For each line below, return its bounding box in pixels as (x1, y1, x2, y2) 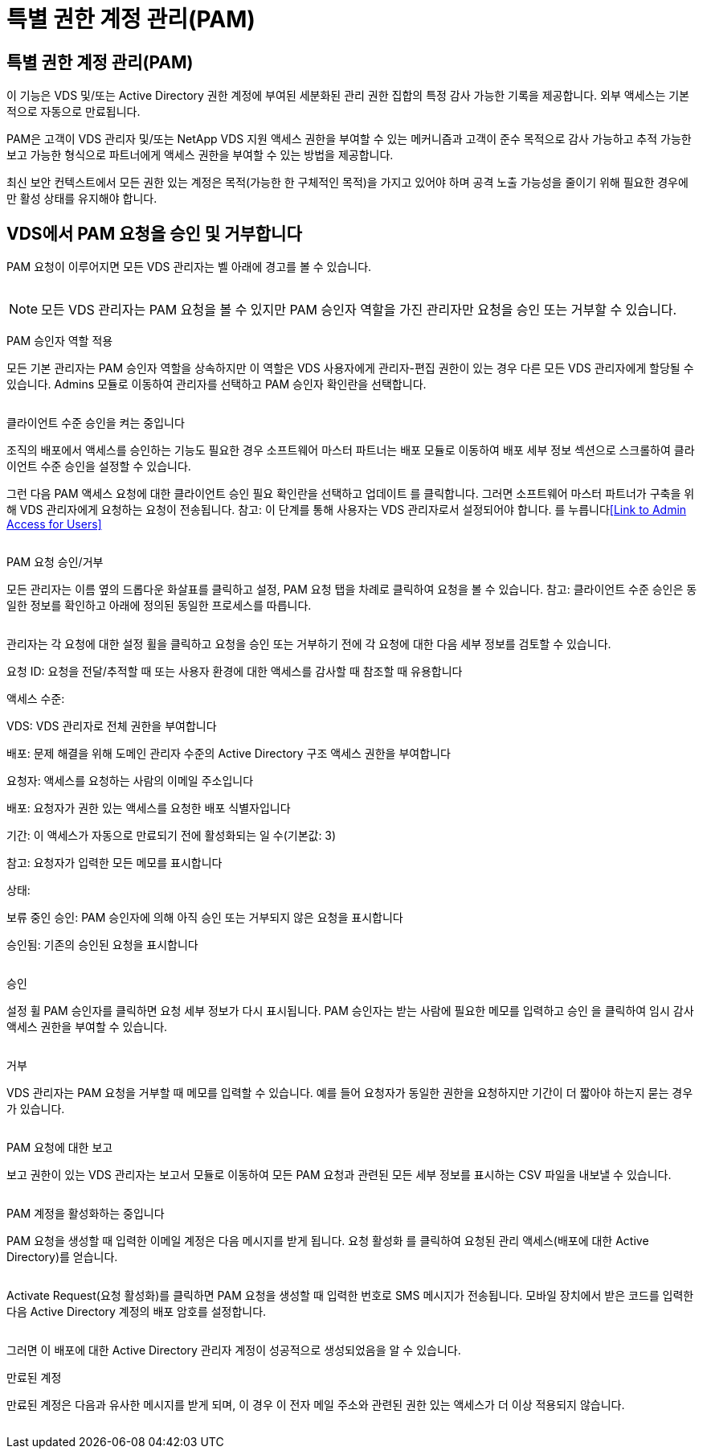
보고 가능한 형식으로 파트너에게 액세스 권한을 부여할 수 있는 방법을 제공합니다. (6, 148, 394, 162)
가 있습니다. (6, 1102, 65, 1116)
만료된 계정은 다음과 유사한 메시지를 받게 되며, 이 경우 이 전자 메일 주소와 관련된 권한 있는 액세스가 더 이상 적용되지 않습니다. (6, 1398, 625, 1412)
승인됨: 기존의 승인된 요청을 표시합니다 (6, 938, 198, 952)
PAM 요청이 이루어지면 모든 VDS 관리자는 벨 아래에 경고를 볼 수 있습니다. (6, 260, 372, 274)
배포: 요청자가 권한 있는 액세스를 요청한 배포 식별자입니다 (6, 801, 291, 816)
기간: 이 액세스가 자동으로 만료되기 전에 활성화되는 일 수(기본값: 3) (6, 828, 337, 843)
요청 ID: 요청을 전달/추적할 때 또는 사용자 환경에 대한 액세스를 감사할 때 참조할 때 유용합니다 (6, 664, 463, 679)
